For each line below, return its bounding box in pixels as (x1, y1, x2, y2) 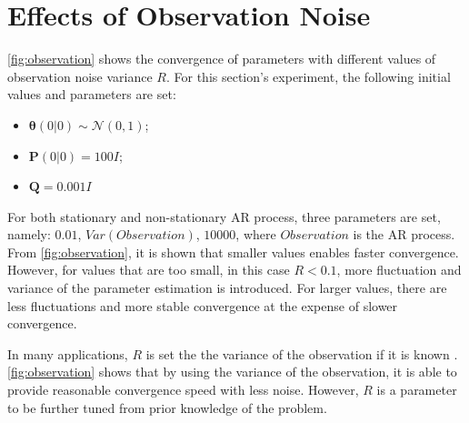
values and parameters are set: (7, 85, 176, 104)
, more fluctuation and (336, 260, 462, 279)
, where (235, 225, 276, 244)
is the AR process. (353, 225, 455, 244)
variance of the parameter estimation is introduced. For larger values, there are (7, 278, 447, 297)
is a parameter (376, 380, 457, 399)
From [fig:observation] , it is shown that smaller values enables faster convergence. (7, 242, 459, 261)
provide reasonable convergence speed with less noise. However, (7, 380, 359, 399)
